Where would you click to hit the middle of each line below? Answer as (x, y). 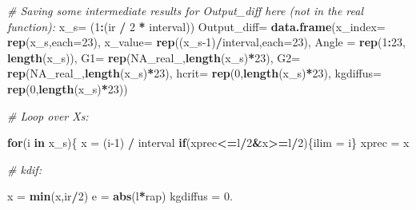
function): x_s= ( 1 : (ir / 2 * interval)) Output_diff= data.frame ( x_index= (196, 26)
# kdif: (24, 169)
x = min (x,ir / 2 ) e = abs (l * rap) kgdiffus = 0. (120, 196)
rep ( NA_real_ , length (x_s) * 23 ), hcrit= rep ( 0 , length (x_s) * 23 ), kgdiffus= (194, 73)
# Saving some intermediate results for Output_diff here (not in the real (186, 10)
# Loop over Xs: (48, 115)
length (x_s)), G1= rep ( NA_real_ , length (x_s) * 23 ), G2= (154, 57)
